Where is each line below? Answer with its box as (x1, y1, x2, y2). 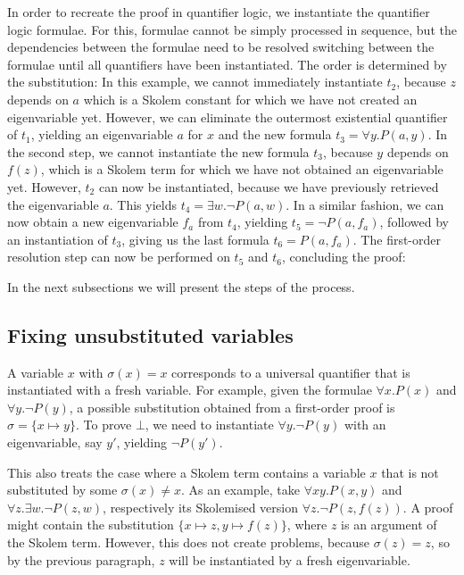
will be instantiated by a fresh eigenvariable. (169, 550, 410, 569)
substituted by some (7, 480, 118, 499)
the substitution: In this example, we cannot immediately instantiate (7, 72, 383, 91)
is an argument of (341, 515, 437, 534)
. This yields (109, 195, 177, 213)
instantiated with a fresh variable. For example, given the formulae (7, 380, 372, 399)
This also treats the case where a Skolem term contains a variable (7, 462, 366, 481)
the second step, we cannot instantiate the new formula (7, 142, 310, 161)
